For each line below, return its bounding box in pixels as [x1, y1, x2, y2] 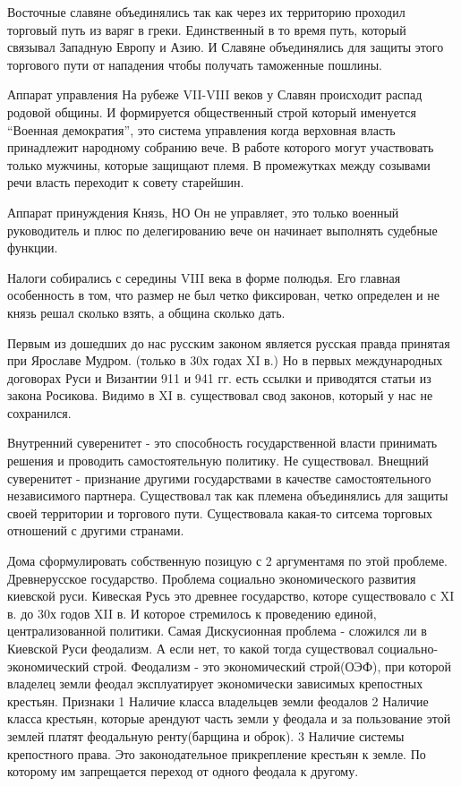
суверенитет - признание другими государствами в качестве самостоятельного [7, 468, 431, 487]
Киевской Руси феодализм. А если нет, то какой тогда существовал [7, 639, 374, 657]
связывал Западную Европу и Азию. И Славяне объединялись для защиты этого [7, 38, 444, 56]
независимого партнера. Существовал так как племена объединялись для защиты [7, 486, 448, 505]
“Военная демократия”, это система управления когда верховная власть [7, 120, 396, 139]
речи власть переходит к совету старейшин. [7, 173, 244, 192]
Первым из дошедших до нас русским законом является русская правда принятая [7, 333, 450, 352]
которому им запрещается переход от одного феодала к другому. [7, 762, 359, 781]
